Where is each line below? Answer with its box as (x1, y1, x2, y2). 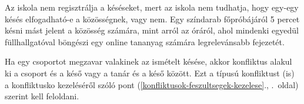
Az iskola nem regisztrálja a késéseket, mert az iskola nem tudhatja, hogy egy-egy (5, 1, 299, 13)
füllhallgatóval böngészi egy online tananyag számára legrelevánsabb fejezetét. (5, 35, 285, 48)
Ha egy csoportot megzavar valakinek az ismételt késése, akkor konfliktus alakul (5, 55, 292, 68)
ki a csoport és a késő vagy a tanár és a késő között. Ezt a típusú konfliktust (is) (5, 66, 295, 79)
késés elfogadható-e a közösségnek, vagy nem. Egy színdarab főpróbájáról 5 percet (5, 12, 300, 25)
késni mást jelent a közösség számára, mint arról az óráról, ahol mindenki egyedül (5, 24, 299, 36)
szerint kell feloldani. (5, 90, 79, 102)
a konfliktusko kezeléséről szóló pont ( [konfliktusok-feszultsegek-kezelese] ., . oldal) (5, 78, 299, 90)
